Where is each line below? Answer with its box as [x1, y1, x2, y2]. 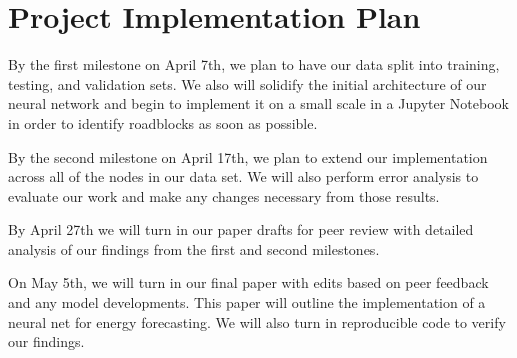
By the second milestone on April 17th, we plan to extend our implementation [8, 146, 488, 167]
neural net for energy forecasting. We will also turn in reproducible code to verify [8, 311, 506, 332]
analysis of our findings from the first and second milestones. [8, 238, 380, 259]
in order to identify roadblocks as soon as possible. [8, 112, 318, 133]
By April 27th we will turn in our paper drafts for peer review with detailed [8, 219, 474, 240]
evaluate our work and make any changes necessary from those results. [8, 185, 440, 206]
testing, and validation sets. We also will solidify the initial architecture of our [8, 73, 487, 94]
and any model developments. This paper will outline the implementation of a [8, 292, 486, 313]
